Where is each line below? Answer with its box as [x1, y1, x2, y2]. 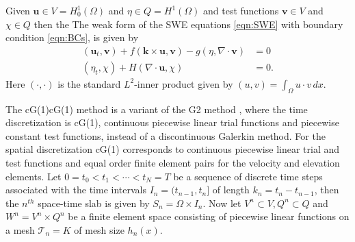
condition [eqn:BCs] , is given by [5, 30, 139, 45]
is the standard [57, 76, 121, 90]
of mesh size [74, 222, 124, 237]
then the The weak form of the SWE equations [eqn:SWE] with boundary [34, 16, 343, 31]
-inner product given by [134, 76, 233, 90]
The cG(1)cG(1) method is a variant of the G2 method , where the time [5, 101, 308, 116]
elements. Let [5, 169, 62, 183]
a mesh [5, 222, 35, 237]
